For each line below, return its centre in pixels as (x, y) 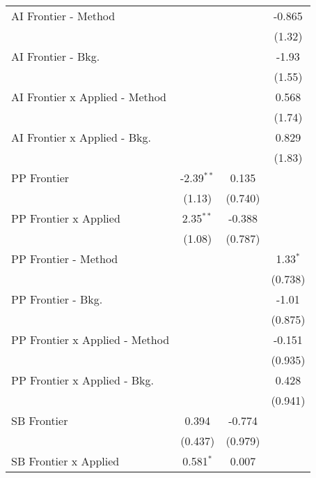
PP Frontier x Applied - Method (90, 339)
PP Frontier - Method (65, 259)
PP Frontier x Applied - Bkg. (83, 380)
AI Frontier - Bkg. (56, 56)
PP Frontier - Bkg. (57, 299)
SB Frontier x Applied (65, 461)
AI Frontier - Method (63, 16)
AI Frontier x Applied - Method (89, 97)
